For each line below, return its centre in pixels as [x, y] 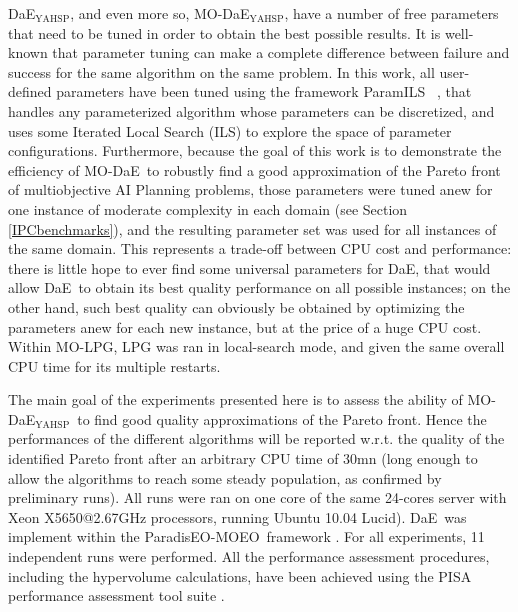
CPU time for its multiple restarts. [114, 365]
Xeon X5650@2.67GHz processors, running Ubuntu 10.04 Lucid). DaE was [237, 516]
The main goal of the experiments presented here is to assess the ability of [235, 399]
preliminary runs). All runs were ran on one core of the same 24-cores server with [257, 497]
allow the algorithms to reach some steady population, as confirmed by [225, 477]
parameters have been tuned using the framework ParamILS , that [264, 91]
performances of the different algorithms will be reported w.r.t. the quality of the [256, 438]
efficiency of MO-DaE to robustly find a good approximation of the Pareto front [254, 169]
